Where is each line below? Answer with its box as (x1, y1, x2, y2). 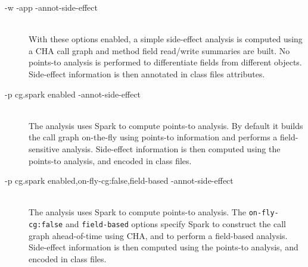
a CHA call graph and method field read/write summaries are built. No (29, 44, 290, 56)
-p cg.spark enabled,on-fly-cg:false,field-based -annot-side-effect (5, 174, 234, 187)
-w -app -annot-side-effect (5, 1, 98, 13)
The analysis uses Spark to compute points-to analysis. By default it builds (29, 119, 303, 131)
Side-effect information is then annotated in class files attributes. (29, 67, 265, 80)
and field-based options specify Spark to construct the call (65, 217, 286, 230)
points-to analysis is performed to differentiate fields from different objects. (29, 56, 302, 68)
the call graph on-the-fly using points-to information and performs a (29, 131, 278, 143)
